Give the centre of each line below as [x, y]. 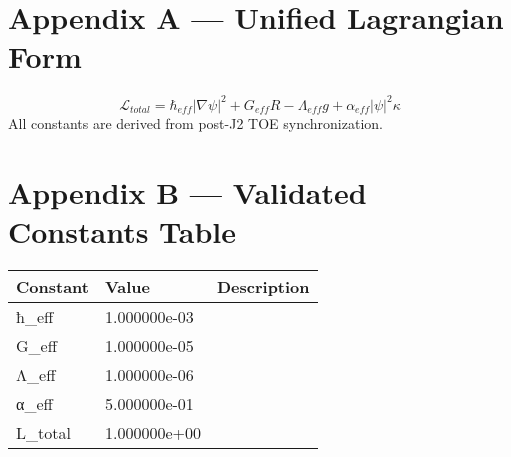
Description [263, 286]
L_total [43, 432]
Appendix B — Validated [187, 191]
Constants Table [122, 230]
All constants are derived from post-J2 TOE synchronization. [195, 122]
